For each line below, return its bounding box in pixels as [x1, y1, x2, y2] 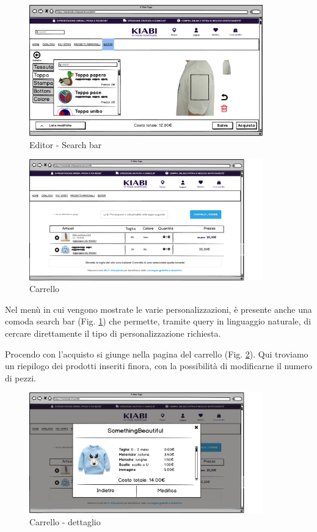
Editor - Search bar [29, 138, 102, 151]
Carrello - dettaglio [29, 515, 101, 528]
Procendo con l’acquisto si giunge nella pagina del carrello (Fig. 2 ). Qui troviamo [5, 347, 308, 360]
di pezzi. [5, 371, 36, 384]
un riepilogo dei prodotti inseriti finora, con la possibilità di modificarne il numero [5, 359, 312, 372]
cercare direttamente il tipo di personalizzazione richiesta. [5, 326, 221, 339]
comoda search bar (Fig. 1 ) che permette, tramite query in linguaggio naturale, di [5, 315, 312, 328]
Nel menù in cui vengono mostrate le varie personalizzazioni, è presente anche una [5, 302, 312, 315]
